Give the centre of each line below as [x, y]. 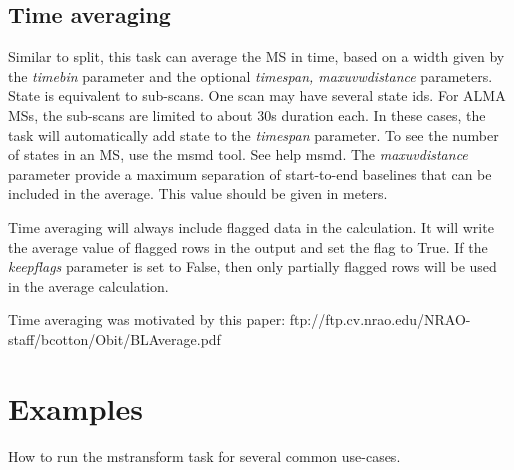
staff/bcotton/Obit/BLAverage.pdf [114, 338]
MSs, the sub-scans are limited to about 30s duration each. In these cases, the [247, 114]
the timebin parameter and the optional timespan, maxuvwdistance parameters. [250, 75]
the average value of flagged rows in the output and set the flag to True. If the [248, 246]
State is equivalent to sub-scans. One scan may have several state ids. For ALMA [257, 95]
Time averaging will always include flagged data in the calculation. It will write [251, 226]
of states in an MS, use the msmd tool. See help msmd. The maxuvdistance [238, 154]
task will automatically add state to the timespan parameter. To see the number [253, 134]
